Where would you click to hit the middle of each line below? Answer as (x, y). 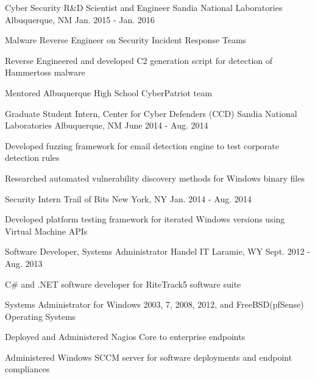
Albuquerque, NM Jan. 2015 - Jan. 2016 (80, 19)
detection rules (32, 158)
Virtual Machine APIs (46, 231)
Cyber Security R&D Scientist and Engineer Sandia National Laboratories (144, 7)
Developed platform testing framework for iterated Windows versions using (145, 219)
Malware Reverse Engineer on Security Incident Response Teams (126, 40)
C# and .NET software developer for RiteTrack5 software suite (123, 284)
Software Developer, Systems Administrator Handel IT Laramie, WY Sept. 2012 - (157, 251)
